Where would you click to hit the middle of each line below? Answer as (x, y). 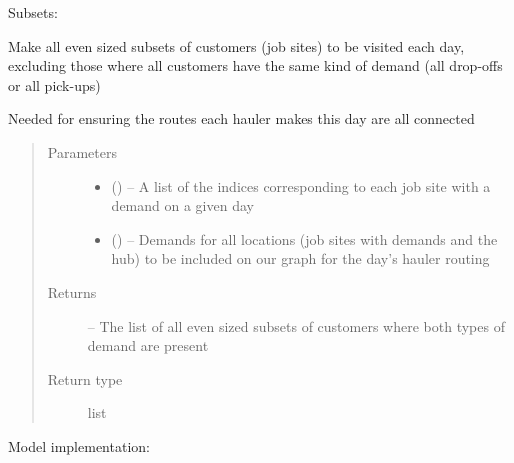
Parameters (82, 151)
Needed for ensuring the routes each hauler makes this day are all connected (241, 118)
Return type (85, 378)
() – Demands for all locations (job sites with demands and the (304, 238)
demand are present (148, 345)
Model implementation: (79, 445)
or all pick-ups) (54, 84)
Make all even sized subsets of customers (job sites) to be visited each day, (236, 45)
